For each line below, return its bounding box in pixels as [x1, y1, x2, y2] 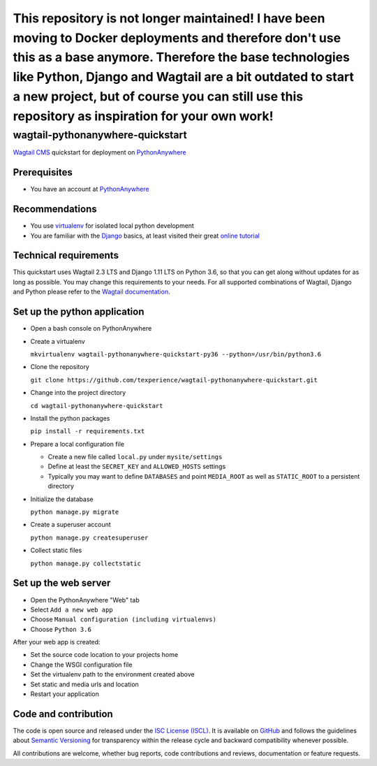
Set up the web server [13, 577, 111, 589]
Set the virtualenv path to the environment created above [30, 670, 195, 679]
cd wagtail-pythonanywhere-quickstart [30, 402, 163, 410]
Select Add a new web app [30, 605, 113, 614]
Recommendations [13, 203, 97, 215]
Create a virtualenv [30, 337, 85, 345]
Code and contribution [13, 708, 113, 720]
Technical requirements [13, 250, 119, 261]
